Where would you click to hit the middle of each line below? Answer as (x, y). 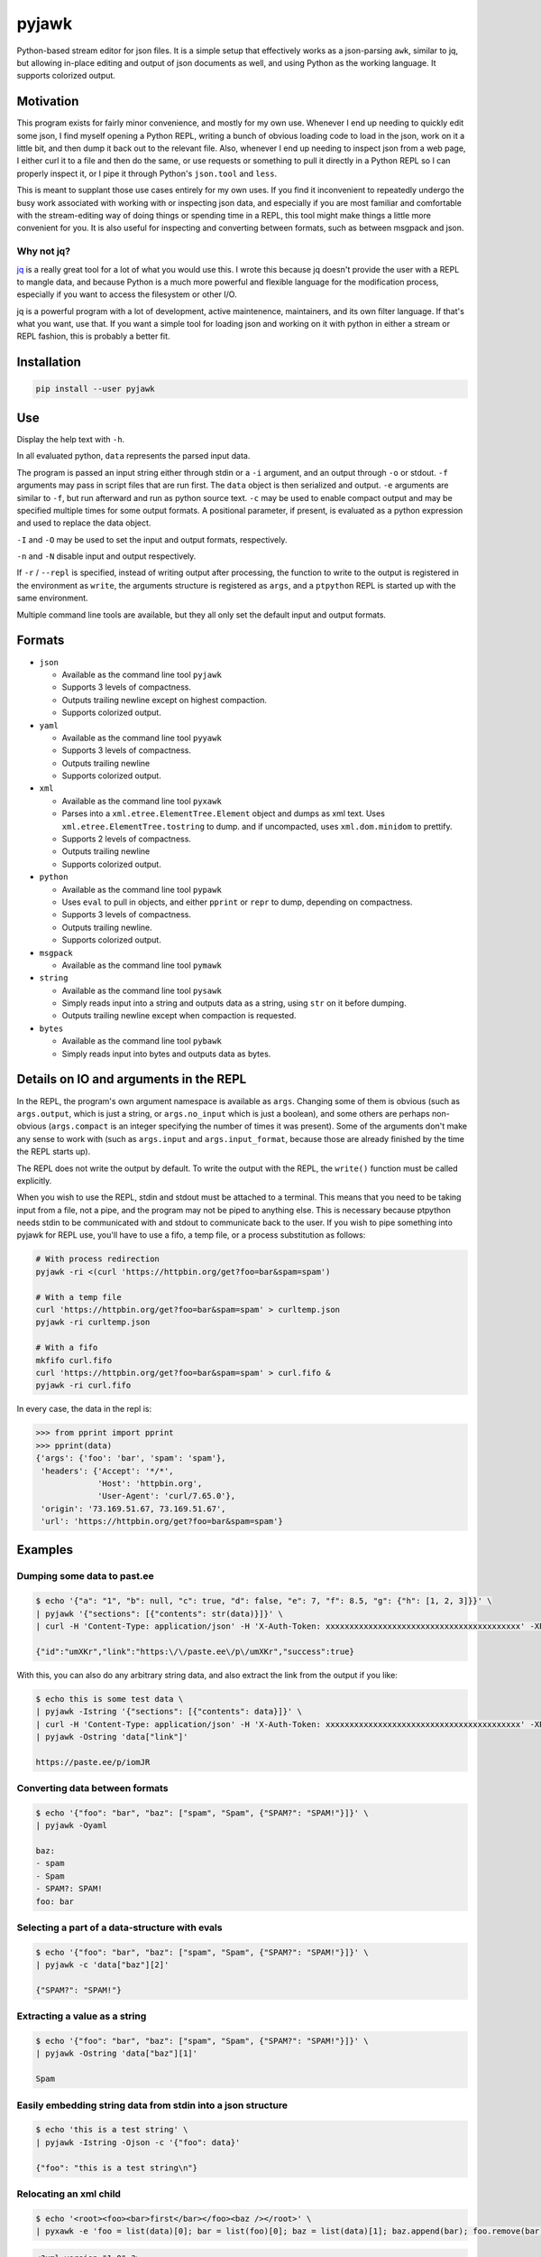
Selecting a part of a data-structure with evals (119, 1927)
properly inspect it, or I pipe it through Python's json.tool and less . (147, 173)
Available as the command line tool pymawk (142, 965)
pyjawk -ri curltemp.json (93, 1322)
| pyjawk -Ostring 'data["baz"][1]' (117, 2053)
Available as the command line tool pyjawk (142, 674)
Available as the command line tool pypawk (142, 889)
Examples (45, 1550)
